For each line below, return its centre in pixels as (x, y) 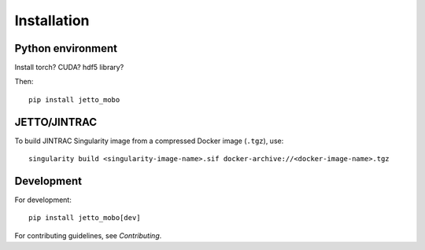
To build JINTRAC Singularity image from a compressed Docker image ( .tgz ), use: (149, 141)
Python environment (66, 48)
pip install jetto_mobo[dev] (85, 218)
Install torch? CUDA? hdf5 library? (69, 68)
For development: (43, 200)
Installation (52, 20)
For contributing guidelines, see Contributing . (88, 235)
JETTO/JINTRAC (56, 122)
